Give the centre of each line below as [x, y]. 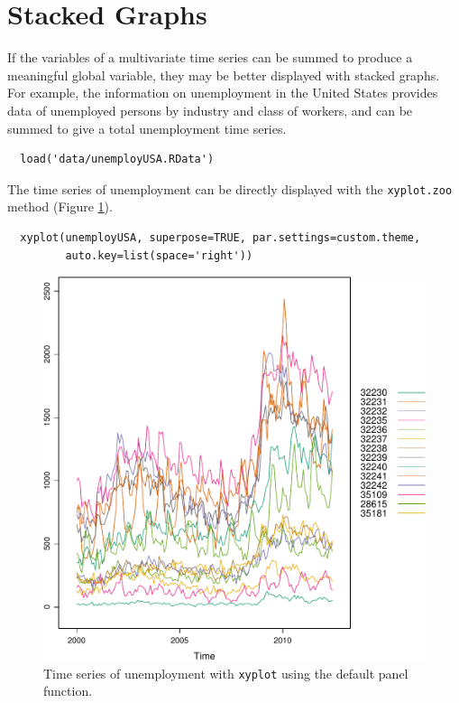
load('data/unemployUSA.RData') [117, 159]
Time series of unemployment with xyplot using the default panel [226, 673]
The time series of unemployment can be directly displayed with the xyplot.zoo [230, 188]
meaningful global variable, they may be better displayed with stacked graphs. [224, 75]
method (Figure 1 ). [60, 206]
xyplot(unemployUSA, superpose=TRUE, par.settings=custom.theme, [220, 237]
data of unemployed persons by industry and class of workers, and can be [210, 110]
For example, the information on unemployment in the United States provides [223, 93]
